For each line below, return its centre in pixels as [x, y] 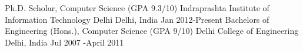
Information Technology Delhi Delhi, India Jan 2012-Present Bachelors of [137, 19]
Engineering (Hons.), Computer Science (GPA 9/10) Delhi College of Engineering [152, 31]
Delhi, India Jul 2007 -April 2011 [64, 42]
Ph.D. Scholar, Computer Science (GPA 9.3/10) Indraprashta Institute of [137, 8]
